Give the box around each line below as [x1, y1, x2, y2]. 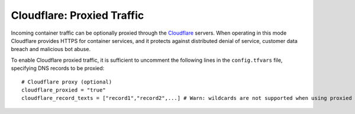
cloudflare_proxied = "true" [21, 86, 106, 93]
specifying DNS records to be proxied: [11, 65, 105, 72]
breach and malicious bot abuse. [11, 46, 91, 53]
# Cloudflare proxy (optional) [21, 78, 112, 85]
